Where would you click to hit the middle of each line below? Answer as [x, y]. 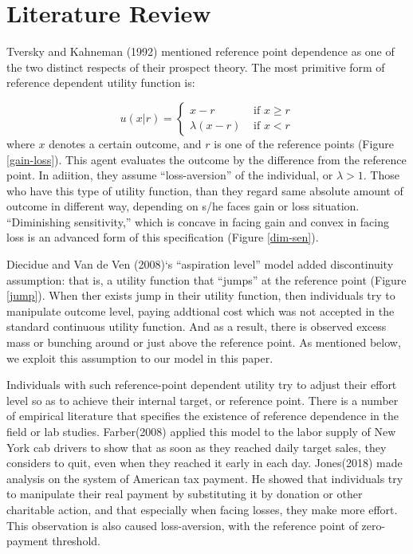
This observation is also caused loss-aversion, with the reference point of [182, 525]
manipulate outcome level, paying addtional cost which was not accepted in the [201, 310]
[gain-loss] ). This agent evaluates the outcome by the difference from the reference [206, 159]
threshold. [76, 541]
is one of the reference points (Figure [304, 143]
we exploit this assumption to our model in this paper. [140, 358]
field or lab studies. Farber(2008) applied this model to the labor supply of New [201, 431]
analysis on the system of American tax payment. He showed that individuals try [205, 478]
